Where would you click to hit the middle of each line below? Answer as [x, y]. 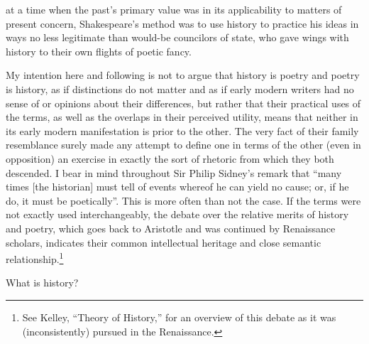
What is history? [42, 283]
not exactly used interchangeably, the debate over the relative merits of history [177, 214]
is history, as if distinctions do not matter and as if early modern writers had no [180, 88]
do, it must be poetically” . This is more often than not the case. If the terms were [183, 200]
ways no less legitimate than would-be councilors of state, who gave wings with [177, 37]
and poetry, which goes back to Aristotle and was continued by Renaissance [171, 228]
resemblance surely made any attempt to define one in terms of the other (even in [183, 145]
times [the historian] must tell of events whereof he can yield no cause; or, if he [177, 187]
